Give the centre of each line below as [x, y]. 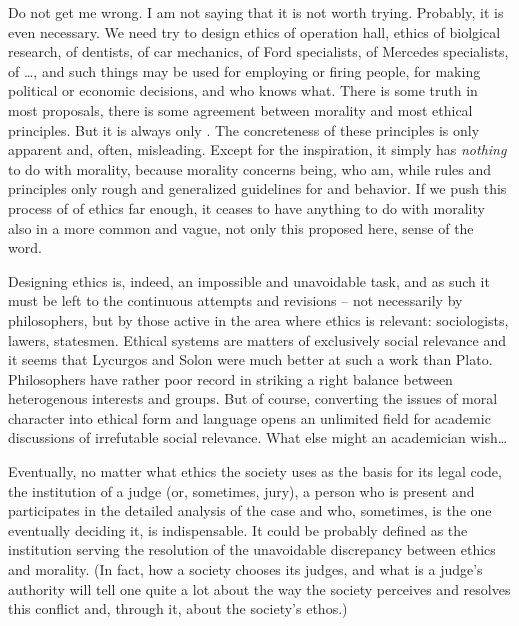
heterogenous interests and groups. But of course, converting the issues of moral [253, 398]
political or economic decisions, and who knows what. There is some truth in [243, 90]
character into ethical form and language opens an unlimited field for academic [249, 417]
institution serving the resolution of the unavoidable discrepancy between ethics [252, 549]
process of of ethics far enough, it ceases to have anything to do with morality [246, 207]
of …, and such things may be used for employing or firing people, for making [244, 70]
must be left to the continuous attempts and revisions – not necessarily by [235, 300]
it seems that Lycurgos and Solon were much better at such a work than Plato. [250, 359]
